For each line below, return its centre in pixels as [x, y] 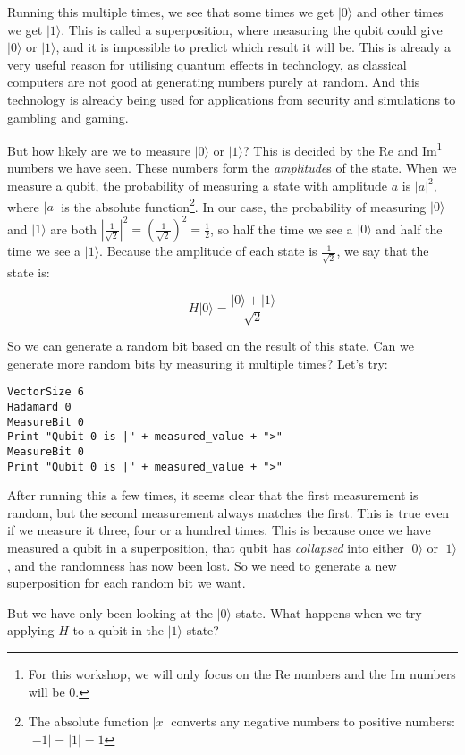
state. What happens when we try [329, 612]
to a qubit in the [118, 630]
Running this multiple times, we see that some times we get [171, 12]
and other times [400, 12]
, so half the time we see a [282, 229]
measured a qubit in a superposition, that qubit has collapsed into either [206, 547]
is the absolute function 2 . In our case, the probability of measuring [244, 205]
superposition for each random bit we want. [127, 583]
